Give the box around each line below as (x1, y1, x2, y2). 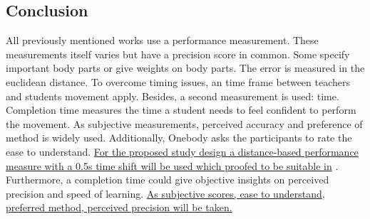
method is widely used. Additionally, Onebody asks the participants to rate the (6, 130, 352, 145)
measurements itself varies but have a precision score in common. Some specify (6, 46, 350, 61)
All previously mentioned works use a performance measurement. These (6, 33, 319, 48)
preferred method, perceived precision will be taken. (6, 200, 232, 215)
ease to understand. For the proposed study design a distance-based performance (6, 144, 359, 159)
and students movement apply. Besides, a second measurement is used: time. (6, 88, 339, 103)
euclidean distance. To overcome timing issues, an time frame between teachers (6, 74, 351, 89)
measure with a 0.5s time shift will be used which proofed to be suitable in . (6, 158, 339, 173)
